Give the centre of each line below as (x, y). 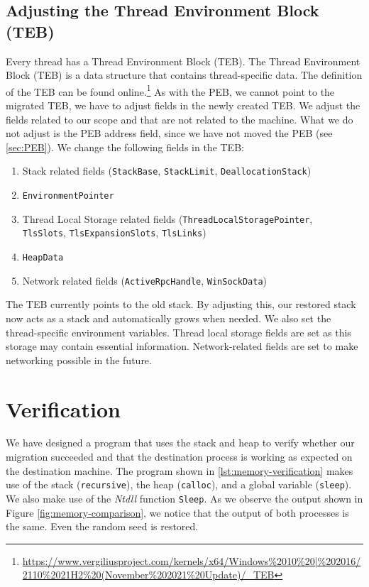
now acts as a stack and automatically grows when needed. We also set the (169, 318)
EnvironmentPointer (68, 196)
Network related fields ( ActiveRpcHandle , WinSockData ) (144, 280)
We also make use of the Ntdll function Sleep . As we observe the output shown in (184, 498)
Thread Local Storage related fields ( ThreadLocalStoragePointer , (167, 218)
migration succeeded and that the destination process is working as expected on (179, 457)
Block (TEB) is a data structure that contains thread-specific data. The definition (184, 75)
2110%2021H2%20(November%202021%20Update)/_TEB (148, 575)
